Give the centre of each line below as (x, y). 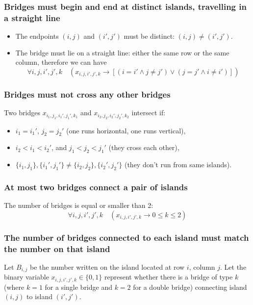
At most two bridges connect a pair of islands (96, 187)
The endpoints (37, 36)
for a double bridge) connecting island (190, 287)
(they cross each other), (144, 147)
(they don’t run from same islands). (178, 165)
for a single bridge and (78, 287)
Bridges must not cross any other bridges (87, 94)
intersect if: (149, 113)
